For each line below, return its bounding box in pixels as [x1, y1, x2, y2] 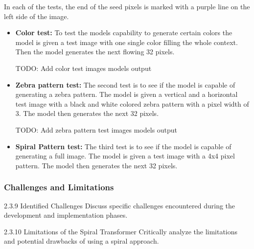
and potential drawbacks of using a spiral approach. [4, 236, 159, 246]
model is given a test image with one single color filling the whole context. [15, 37, 238, 47]
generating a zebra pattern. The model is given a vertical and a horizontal [15, 89, 238, 99]
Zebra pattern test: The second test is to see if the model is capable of [15, 79, 235, 90]
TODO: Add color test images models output [15, 63, 152, 73]
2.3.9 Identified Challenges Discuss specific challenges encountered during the [4, 200, 235, 210]
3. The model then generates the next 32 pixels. [15, 108, 159, 118]
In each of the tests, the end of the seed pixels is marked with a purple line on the [4, 1, 250, 11]
